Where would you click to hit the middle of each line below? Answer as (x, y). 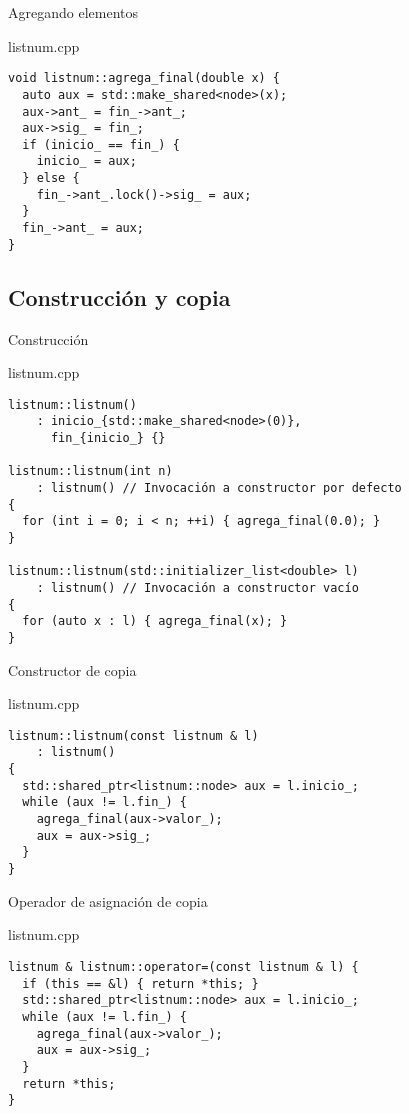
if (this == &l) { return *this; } (140, 983)
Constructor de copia (72, 669)
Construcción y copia (119, 296)
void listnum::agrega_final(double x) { (144, 78)
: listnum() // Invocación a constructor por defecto (219, 488)
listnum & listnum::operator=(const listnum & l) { (183, 966)
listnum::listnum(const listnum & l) (133, 735)
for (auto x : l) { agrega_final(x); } (155, 621)
